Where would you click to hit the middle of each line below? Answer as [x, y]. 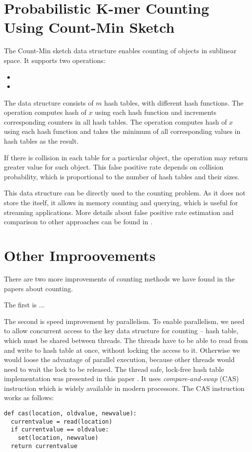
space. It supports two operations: [55, 60]
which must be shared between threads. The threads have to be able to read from [126, 340]
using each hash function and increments [156, 112]
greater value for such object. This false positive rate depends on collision [114, 167]
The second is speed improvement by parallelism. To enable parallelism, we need [124, 321]
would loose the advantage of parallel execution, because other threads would [119, 359]
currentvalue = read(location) [62, 421]
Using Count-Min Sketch [89, 27]
